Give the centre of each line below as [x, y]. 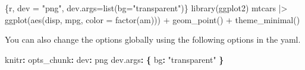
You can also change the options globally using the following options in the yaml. [153, 39]
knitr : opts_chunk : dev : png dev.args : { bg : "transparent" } [114, 59]
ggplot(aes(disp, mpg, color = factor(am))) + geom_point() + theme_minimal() [152, 19]
